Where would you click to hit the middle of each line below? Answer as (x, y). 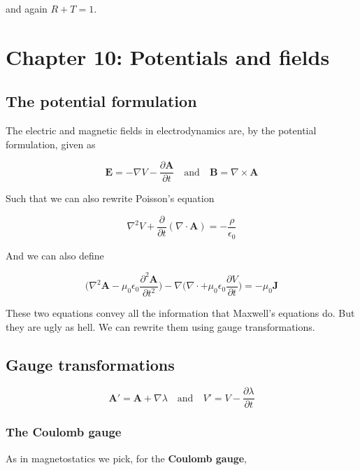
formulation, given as (51, 144)
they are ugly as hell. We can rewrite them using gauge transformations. (160, 326)
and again (27, 8)
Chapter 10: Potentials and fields (168, 56)
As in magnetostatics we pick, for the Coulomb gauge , (126, 458)
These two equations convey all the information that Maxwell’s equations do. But (180, 313)
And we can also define (55, 255)
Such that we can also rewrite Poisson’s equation (110, 198)
